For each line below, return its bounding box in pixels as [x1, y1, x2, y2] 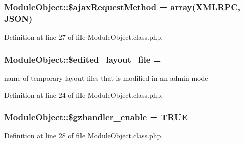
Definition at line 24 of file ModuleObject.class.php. [4, 89, 164, 100]
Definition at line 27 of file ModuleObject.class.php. [4, 32, 164, 42]
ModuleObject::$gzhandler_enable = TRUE [4, 111, 188, 123]
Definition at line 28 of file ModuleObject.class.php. [4, 130, 164, 141]
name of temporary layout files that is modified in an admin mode [4, 72, 208, 83]
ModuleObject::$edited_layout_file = [4, 53, 161, 65]
